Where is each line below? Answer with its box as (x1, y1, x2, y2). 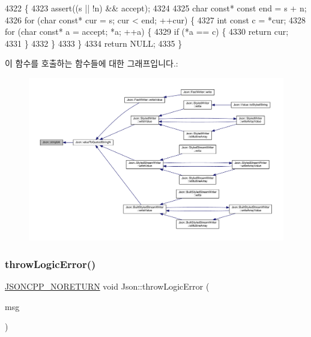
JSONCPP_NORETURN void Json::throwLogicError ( (5, 279, 210, 292)
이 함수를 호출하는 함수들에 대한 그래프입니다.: (5, 57, 178, 70)
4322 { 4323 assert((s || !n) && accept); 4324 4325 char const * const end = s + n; (5, 2, 307, 14)
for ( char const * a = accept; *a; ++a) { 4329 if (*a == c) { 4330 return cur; (5, 25, 289, 38)
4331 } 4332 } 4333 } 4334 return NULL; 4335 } (5, 37, 183, 49)
